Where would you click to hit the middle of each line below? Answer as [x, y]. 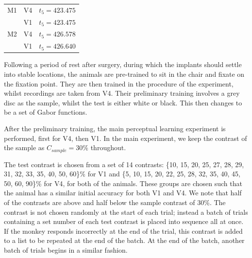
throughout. [108, 147]
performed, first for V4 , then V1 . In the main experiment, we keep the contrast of [126, 138]
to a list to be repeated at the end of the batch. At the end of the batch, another [124, 240]
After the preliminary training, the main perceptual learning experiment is [115, 128]
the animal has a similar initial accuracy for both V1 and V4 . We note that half [123, 193]
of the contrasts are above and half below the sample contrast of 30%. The [115, 202]
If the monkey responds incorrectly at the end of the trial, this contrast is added [123, 231]
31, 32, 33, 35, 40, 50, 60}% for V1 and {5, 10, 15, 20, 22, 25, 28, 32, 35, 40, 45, [122, 174]
